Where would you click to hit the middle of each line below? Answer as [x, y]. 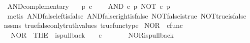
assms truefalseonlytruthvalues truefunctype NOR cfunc [94, 25]
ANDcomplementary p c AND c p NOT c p [89, 6]
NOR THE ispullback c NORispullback [92, 34]
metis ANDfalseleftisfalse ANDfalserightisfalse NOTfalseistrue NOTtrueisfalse [127, 15]
